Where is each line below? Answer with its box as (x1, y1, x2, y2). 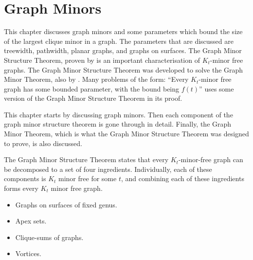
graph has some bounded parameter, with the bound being (4, 83, 180, 93)
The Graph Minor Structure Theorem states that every (4, 154, 169, 165)
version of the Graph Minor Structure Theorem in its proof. (4, 93, 182, 103)
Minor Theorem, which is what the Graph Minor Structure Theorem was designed (4, 129, 249, 139)
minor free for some (58, 173, 117, 184)
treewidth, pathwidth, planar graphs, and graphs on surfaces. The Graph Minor (4, 45, 242, 56)
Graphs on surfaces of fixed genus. (15, 199, 117, 209)
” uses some (199, 83, 234, 93)
